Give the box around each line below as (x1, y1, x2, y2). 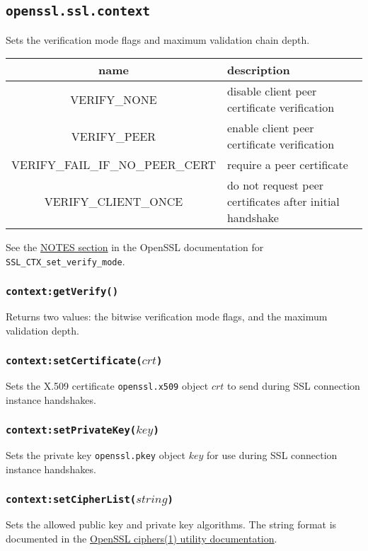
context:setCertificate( (6, 354, 142, 366)
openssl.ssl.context (6, 4, 151, 19)
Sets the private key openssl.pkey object (6, 448, 186, 463)
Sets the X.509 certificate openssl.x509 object (6, 378, 209, 393)
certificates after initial (226, 193, 340, 210)
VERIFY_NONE (70, 91, 157, 108)
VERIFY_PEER (71, 127, 156, 144)
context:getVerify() (6, 285, 119, 297)
